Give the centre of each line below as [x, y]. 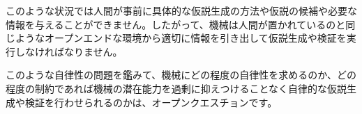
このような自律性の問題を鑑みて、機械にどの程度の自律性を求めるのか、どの [181, 75]
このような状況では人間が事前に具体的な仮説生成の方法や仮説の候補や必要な [181, 10]
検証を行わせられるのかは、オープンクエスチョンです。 [151, 102]
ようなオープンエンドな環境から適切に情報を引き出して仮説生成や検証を [181, 38]
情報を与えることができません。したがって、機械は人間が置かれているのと [176, 24]
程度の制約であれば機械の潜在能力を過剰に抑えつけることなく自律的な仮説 [176, 88]
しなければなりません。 [69, 51]
